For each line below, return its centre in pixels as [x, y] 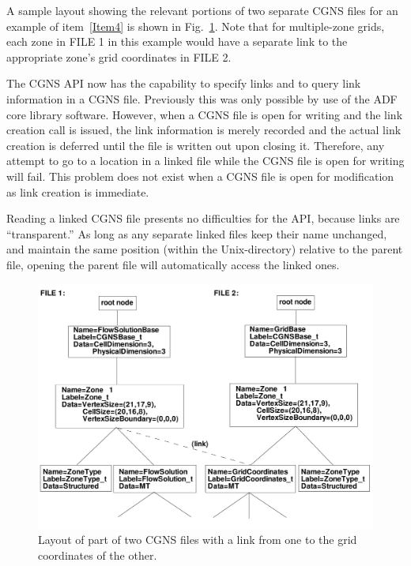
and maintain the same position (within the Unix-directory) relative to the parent [205, 249]
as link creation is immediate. [78, 191]
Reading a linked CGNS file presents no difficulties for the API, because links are [203, 218]
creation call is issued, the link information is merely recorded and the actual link [204, 130]
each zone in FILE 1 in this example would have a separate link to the [177, 41]
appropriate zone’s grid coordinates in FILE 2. [119, 56]
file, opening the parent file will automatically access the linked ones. [173, 264]
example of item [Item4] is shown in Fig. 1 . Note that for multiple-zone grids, [196, 26]
